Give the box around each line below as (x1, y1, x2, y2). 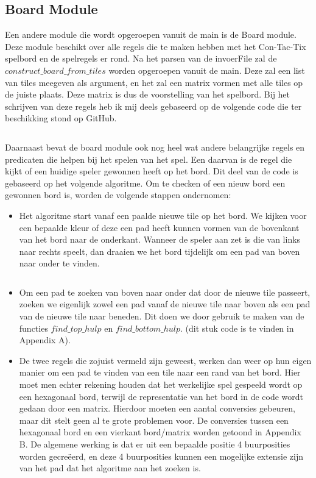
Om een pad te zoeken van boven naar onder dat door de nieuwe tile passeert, (19, 285, 311, 298)
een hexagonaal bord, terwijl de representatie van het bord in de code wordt (19, 390, 304, 402)
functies (19, 321, 48, 334)
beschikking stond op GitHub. (5, 112, 117, 124)
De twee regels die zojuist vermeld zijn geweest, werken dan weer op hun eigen (19, 354, 312, 366)
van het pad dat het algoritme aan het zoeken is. (19, 462, 201, 474)
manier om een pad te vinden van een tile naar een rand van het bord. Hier (19, 366, 301, 379)
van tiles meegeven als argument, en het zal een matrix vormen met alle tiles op (5, 76, 303, 88)
